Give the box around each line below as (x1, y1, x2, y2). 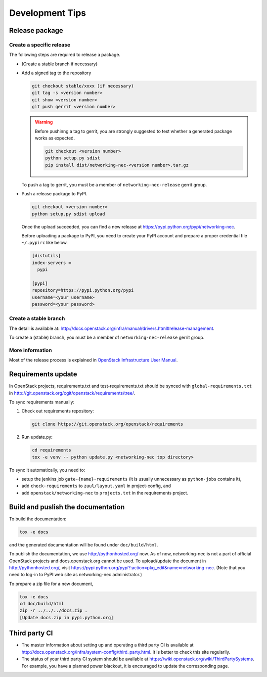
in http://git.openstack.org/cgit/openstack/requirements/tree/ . (9, 390, 135, 396)
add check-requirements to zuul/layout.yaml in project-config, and (21, 483, 171, 489)
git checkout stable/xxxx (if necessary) (32, 83, 134, 89)
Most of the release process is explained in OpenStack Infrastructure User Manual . (9, 357, 178, 363)
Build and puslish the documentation (9, 502, 125, 511)
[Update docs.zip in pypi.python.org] (19, 615, 114, 620)
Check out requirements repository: (21, 408, 94, 414)
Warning (35, 119, 53, 125)
